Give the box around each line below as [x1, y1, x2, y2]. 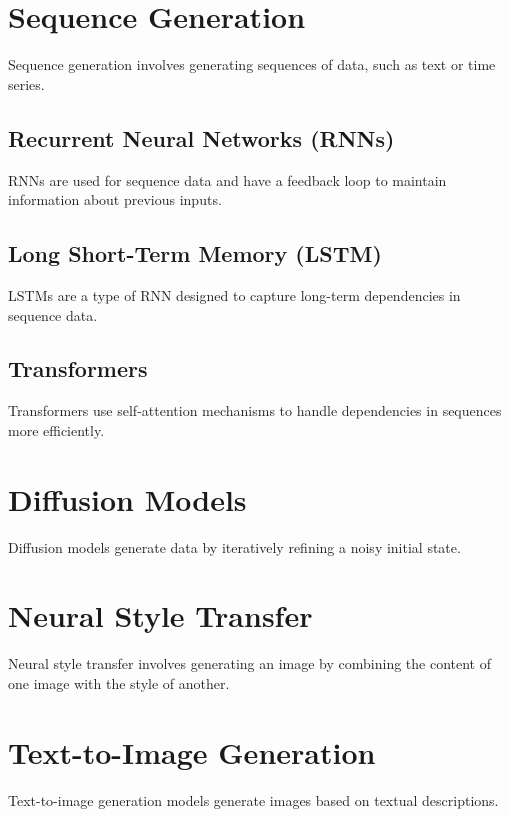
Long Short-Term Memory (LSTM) [8, 238, 382, 269]
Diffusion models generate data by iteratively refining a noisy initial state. [8, 536, 461, 557]
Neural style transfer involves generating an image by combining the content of [8, 653, 491, 674]
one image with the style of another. [8, 672, 230, 693]
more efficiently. [8, 419, 105, 440]
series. [8, 73, 45, 94]
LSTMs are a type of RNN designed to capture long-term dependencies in [8, 284, 461, 305]
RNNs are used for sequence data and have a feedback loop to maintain [8, 169, 447, 190]
